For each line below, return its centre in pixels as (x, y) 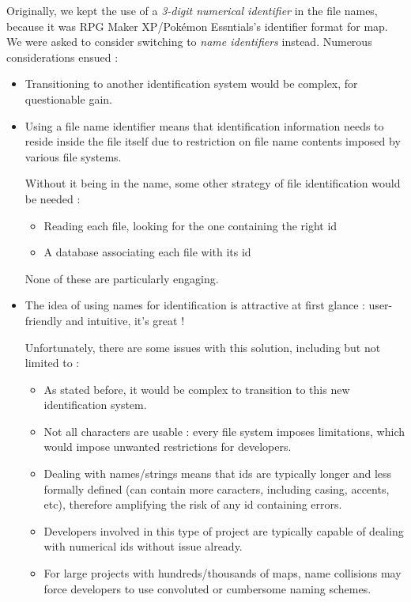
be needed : (53, 198)
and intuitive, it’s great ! (125, 320)
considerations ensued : (62, 57)
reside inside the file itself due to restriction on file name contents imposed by (213, 141)
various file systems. (73, 156)
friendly (43, 320)
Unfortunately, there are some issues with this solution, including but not (203, 347)
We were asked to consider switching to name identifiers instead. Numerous (189, 42)
